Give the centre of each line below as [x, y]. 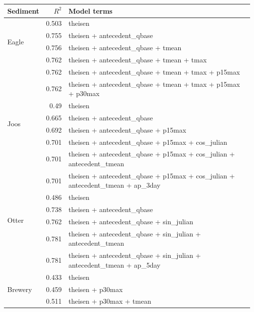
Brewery [20, 289]
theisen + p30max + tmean [110, 301]
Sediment [23, 10]
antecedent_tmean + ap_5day [115, 264]
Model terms [91, 10]
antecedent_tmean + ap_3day [115, 185]
